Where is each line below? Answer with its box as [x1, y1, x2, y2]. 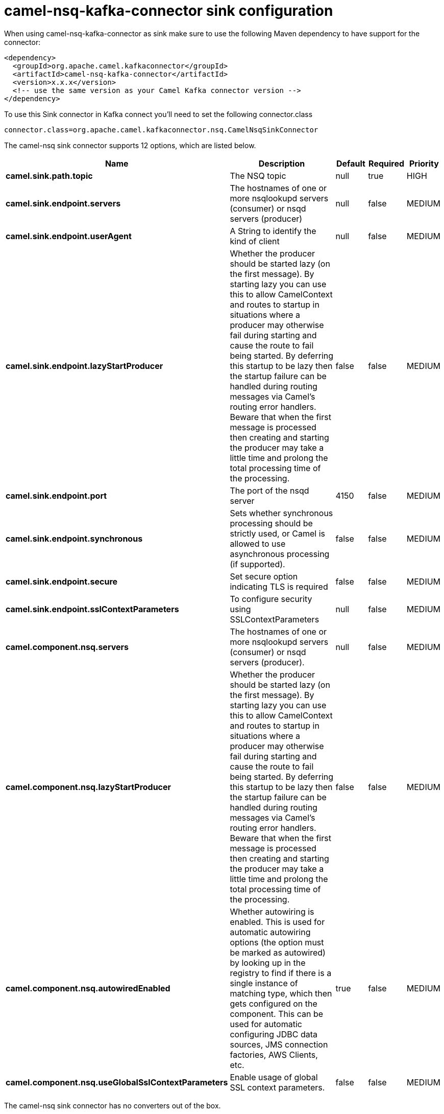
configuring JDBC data [230, 1029, 317, 1039]
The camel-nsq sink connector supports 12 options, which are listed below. [4, 141, 256, 150]
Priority [409, 158, 439, 169]
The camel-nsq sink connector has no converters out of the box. [4, 1101, 221, 1110]
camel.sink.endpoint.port [6, 490, 107, 501]
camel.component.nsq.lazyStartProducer [6, 781, 171, 792]
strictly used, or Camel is [230, 528, 325, 539]
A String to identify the [230, 225, 316, 236]
